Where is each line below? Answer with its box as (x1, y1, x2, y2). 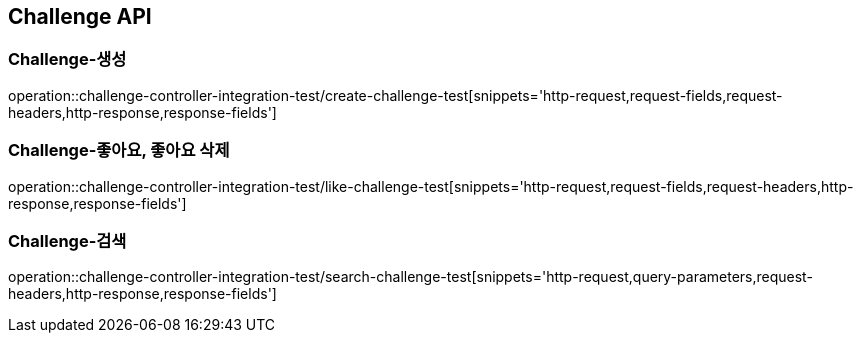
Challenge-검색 (8, 230, 127, 251)
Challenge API (8, 4, 152, 29)
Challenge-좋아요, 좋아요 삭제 (8, 140, 230, 161)
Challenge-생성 (8, 49, 127, 70)
